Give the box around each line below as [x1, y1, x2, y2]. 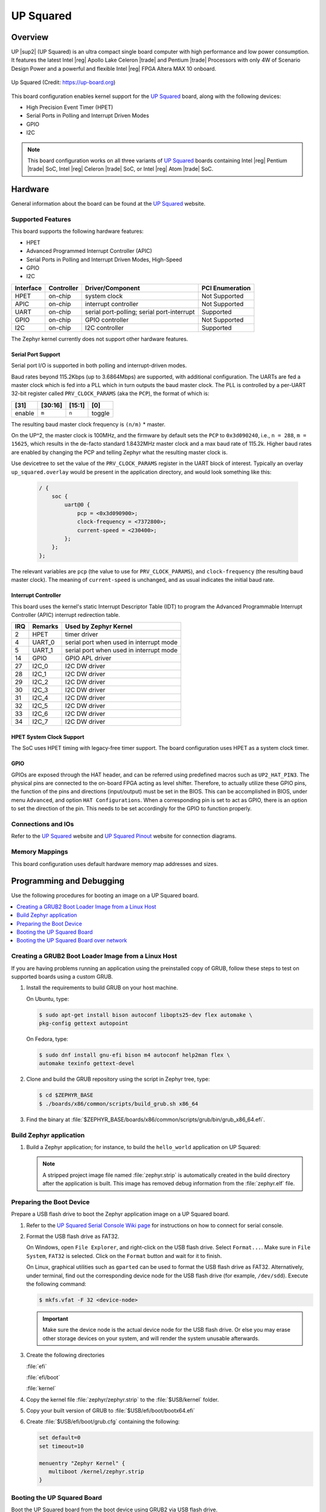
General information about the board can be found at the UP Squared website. [11, 200, 206, 207]
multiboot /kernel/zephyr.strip [48, 1468, 144, 1475]
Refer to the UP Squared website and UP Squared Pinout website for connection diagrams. [11, 832, 237, 840]
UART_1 [32, 646, 54, 654]
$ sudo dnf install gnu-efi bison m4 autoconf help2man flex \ [39, 1052, 231, 1058]
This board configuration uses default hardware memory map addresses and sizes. [11, 860, 219, 867]
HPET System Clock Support [11, 733, 85, 740]
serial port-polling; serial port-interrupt [85, 307, 196, 316]
